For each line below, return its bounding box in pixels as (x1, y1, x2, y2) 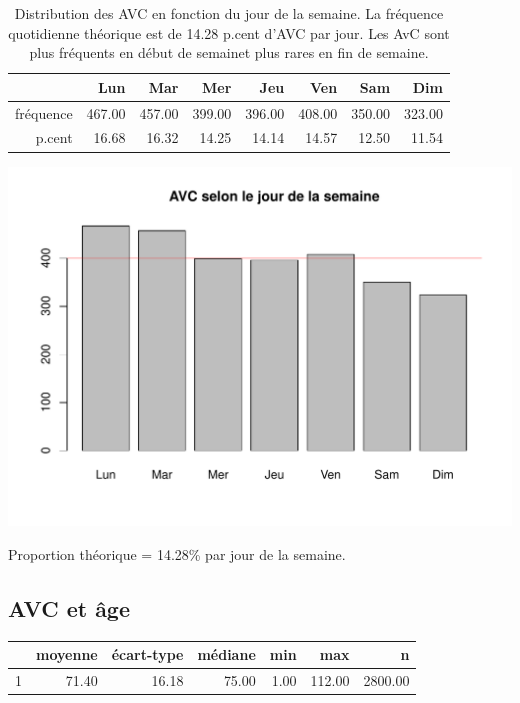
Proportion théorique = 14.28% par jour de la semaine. (8, 543, 346, 564)
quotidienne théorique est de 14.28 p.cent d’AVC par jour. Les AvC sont (8, 22, 450, 43)
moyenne (36, 644, 98, 665)
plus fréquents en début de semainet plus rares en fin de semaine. (29, 42, 429, 63)
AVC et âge (8, 592, 131, 623)
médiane (197, 644, 256, 665)
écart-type (111, 644, 184, 665)
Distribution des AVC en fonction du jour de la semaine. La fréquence (14, 3, 444, 23)
